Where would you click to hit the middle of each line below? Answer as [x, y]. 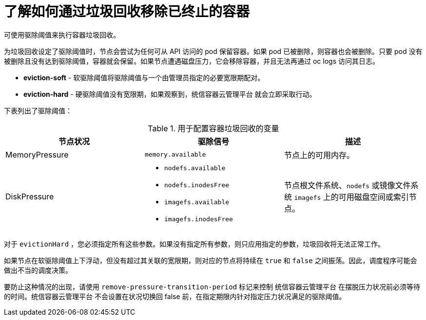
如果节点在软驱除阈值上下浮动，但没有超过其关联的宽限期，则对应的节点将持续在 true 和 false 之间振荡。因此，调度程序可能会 [211, 260]
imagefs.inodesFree [198, 219]
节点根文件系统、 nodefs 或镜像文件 [347, 185]
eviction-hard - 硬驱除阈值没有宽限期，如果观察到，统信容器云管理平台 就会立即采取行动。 [170, 94]
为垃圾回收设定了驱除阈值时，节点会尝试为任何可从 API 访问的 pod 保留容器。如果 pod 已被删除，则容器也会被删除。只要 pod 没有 [213, 51]
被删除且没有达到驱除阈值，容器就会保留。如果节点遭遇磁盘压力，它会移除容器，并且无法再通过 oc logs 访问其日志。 [192, 61]
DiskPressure [30, 196]
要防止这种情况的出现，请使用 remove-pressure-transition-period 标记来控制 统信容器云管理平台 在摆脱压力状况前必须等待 [212, 286]
